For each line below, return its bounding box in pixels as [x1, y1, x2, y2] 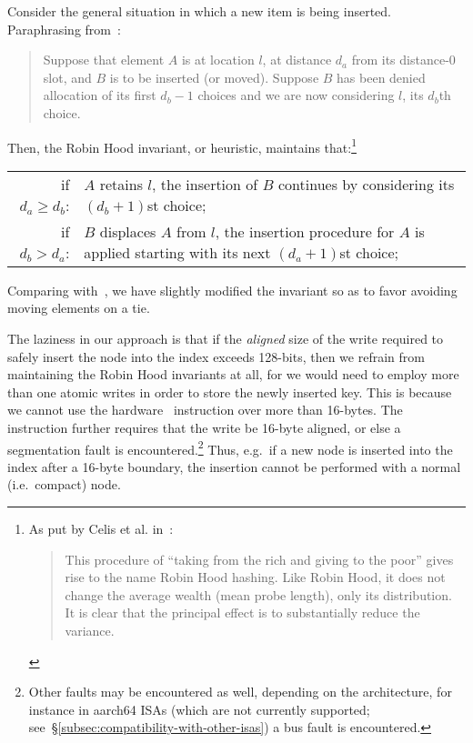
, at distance [262, 50, 332, 69]
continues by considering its [278, 173, 455, 195]
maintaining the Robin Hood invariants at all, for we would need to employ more [7, 365, 459, 384]
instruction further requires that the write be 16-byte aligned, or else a [7, 417, 401, 437]
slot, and [43, 67, 92, 86]
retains [99, 173, 143, 195]
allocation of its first [43, 85, 156, 105]
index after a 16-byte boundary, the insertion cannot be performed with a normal [7, 457, 461, 476]
